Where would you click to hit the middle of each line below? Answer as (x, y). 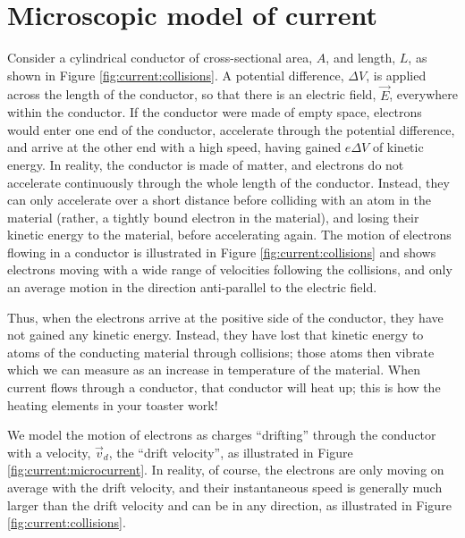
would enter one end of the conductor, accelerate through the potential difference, (231, 129)
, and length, (361, 58)
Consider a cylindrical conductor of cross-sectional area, (160, 58)
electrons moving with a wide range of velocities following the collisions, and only (230, 269)
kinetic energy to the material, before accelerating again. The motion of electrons (229, 235)
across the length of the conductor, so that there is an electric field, (192, 94)
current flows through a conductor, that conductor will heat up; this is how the (224, 387)
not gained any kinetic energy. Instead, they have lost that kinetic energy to (216, 335)
